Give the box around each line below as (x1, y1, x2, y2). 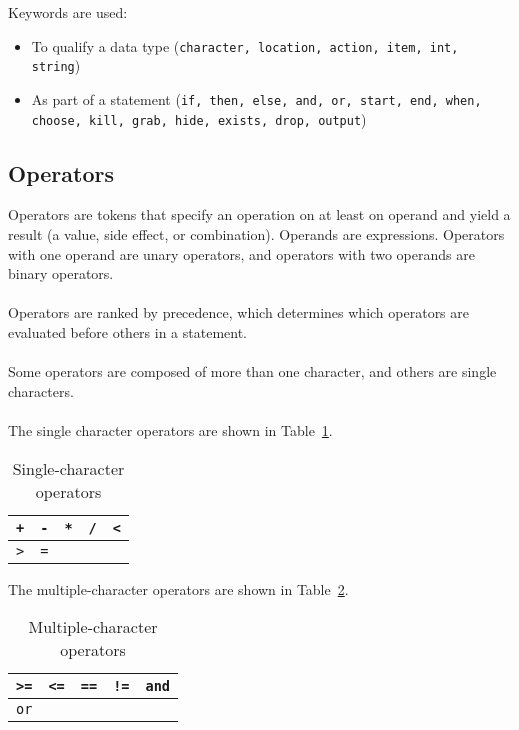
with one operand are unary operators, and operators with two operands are (8, 243, 475, 264)
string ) (31, 55, 81, 76)
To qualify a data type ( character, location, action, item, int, (31, 35, 459, 56)
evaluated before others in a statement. (8, 321, 247, 342)
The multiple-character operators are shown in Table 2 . (8, 578, 349, 599)
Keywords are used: (8, 2, 128, 22)
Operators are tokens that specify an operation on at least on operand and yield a (8, 204, 511, 225)
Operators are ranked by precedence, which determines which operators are (8, 302, 470, 323)
